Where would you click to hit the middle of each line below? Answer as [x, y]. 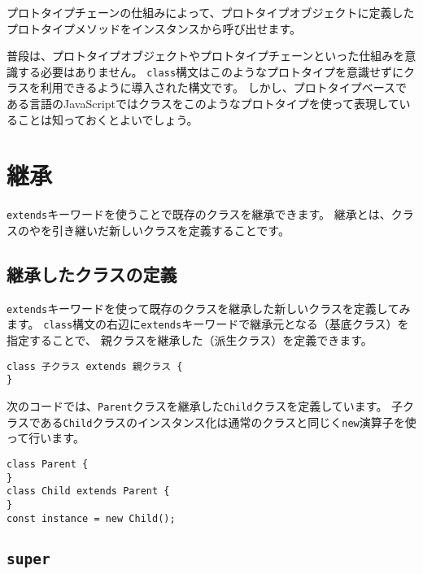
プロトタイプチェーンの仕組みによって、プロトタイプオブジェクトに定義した [211, 12]
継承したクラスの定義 [92, 274]
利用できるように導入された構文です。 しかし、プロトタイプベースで [223, 87]
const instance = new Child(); [91, 518]
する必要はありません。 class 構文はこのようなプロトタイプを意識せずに [211, 71]
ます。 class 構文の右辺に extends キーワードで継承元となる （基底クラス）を [208, 324]
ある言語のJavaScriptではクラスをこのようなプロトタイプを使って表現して [203, 104]
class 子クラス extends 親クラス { [95, 366]
